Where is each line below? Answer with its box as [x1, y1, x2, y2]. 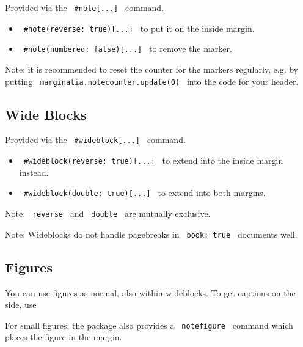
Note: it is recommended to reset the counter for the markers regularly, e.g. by [5, 62, 299, 75]
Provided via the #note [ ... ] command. [5, 1, 164, 13]
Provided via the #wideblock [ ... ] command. [5, 133, 186, 146]
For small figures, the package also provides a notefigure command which [5, 318, 293, 331]
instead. [19, 166, 49, 178]
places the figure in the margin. [5, 331, 122, 343]
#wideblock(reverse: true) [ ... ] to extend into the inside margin [23, 154, 283, 167]
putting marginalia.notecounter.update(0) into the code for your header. [5, 75, 299, 87]
